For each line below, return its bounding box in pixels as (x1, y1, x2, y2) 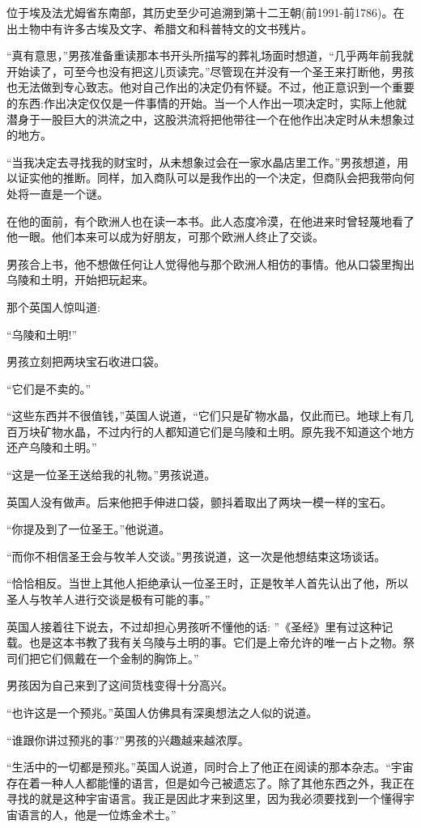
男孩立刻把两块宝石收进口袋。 (6, 353, 165, 370)
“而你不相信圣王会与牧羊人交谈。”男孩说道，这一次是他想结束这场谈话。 (6, 547, 386, 564)
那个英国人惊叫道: (6, 298, 100, 315)
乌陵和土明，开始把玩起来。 (6, 271, 154, 288)
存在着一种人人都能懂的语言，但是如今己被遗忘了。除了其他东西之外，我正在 (6, 774, 415, 791)
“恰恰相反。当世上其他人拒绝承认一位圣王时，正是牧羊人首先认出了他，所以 (6, 575, 409, 592)
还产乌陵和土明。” (6, 439, 97, 456)
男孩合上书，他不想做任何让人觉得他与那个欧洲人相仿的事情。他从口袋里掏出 (6, 255, 415, 272)
